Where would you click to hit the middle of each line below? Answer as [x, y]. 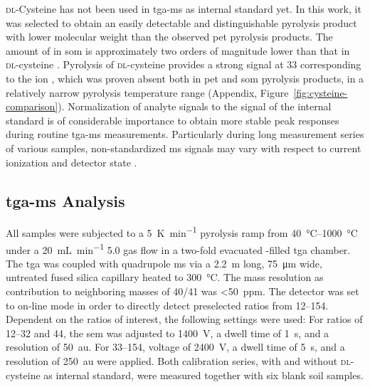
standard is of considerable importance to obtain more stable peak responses [173, 120]
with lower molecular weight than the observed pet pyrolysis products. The [169, 37]
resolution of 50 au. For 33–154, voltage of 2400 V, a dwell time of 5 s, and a [175, 347]
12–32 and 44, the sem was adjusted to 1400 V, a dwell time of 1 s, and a [168, 333]
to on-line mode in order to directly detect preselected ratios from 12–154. [167, 305]
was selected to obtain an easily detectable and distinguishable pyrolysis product [181, 22]
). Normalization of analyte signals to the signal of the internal [195, 106]
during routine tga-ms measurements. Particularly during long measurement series [185, 134]
